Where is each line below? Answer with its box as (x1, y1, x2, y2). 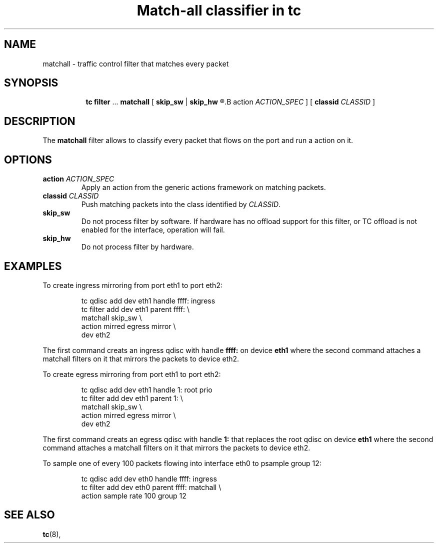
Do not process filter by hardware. (81, 242, 194, 251)
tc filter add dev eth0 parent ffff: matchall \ (81, 482, 221, 491)
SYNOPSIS (4, 76, 58, 89)
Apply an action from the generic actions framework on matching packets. (81, 183, 326, 192)
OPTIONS (4, 153, 52, 166)
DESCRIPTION (4, 114, 75, 127)
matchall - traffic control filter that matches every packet (42, 59, 229, 68)
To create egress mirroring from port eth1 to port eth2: (42, 369, 221, 378)
